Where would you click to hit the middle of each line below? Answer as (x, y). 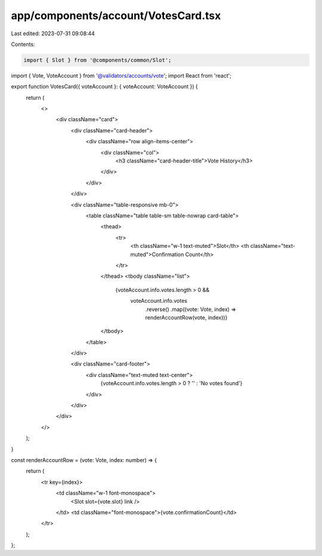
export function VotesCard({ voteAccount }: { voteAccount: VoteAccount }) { (104, 87)
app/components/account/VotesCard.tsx (116, 16)
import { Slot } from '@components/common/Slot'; (97, 60)
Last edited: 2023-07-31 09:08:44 (53, 33)
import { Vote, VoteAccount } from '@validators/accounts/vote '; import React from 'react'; (121, 75)
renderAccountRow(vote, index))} (186, 317)
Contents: (23, 44)
